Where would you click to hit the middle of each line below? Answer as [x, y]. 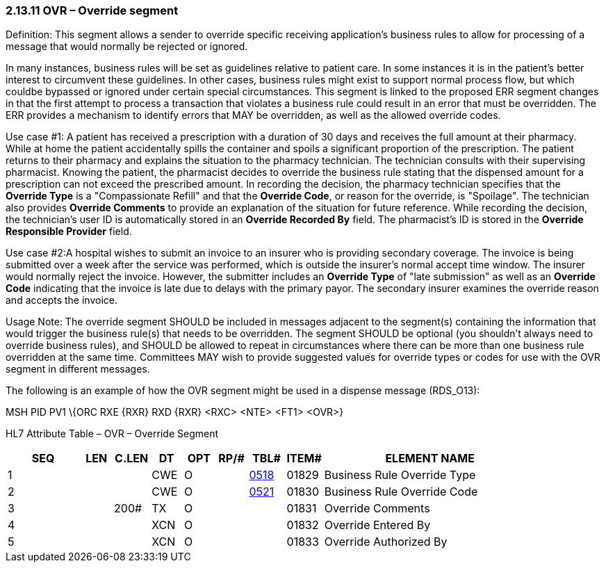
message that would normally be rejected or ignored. [127, 47]
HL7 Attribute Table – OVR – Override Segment [112, 434]
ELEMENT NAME [430, 459]
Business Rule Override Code [401, 492]
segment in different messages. [78, 369]
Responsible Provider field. [69, 232]
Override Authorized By [386, 542]
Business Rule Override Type [400, 475]
